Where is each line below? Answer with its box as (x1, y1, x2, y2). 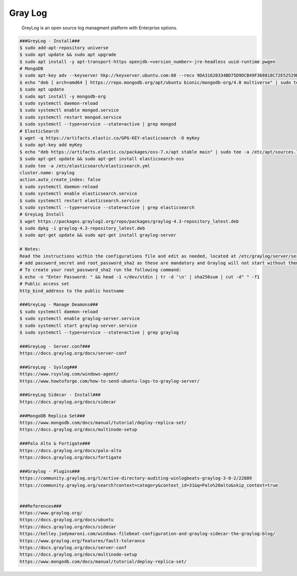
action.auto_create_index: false (19, 177, 101, 183)
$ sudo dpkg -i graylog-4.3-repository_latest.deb (19, 226, 146, 231)
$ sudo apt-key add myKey (19, 142, 83, 148)
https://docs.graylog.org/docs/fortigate (19, 454, 122, 460)
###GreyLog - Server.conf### (19, 343, 91, 349)
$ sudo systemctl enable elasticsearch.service (19, 191, 137, 196)
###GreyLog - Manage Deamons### (19, 302, 99, 308)
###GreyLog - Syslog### (19, 364, 78, 370)
